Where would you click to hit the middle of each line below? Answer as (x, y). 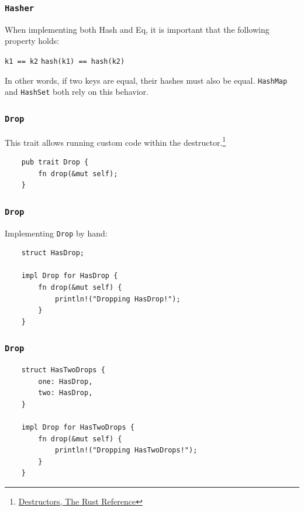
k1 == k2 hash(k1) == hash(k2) (65, 61)
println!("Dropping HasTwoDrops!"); (126, 450)
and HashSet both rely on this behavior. (77, 92)
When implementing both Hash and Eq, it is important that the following (137, 29)
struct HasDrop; (53, 253)
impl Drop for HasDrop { (70, 276)
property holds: (32, 41)
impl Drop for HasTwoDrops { (78, 428)
